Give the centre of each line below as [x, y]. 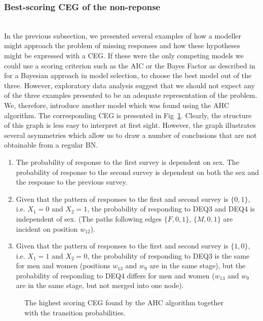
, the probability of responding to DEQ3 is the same [168, 255]
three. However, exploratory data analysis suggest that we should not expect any [129, 85]
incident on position [47, 228]
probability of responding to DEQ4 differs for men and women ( [115, 275]
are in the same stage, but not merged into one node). [100, 285]
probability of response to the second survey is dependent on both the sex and [138, 172]
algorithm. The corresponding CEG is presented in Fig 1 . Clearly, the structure [128, 115]
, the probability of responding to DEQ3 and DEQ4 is [171, 209]
